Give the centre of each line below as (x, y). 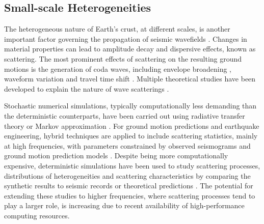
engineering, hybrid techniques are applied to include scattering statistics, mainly (131, 136)
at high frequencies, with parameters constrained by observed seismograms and (127, 145)
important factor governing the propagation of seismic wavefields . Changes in (126, 38)
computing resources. (37, 215)
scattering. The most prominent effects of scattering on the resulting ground (123, 58)
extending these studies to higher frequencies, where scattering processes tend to (130, 195)
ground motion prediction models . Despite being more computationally (116, 156)
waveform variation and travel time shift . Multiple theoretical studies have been (130, 79)
